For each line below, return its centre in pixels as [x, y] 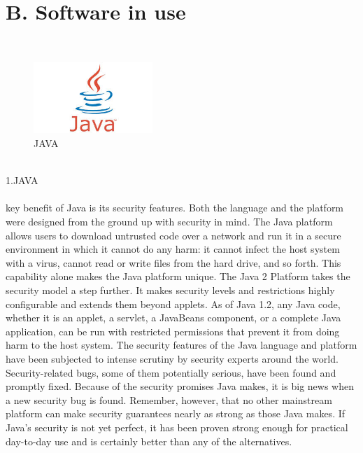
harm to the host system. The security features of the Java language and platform [181, 345]
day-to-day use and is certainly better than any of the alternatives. [149, 441]
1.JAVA [22, 180]
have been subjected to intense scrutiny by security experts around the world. [172, 358]
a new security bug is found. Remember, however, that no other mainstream [169, 399]
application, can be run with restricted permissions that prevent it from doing [173, 331]
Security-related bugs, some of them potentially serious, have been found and [171, 372]
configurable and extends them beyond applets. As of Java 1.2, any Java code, [173, 304]
